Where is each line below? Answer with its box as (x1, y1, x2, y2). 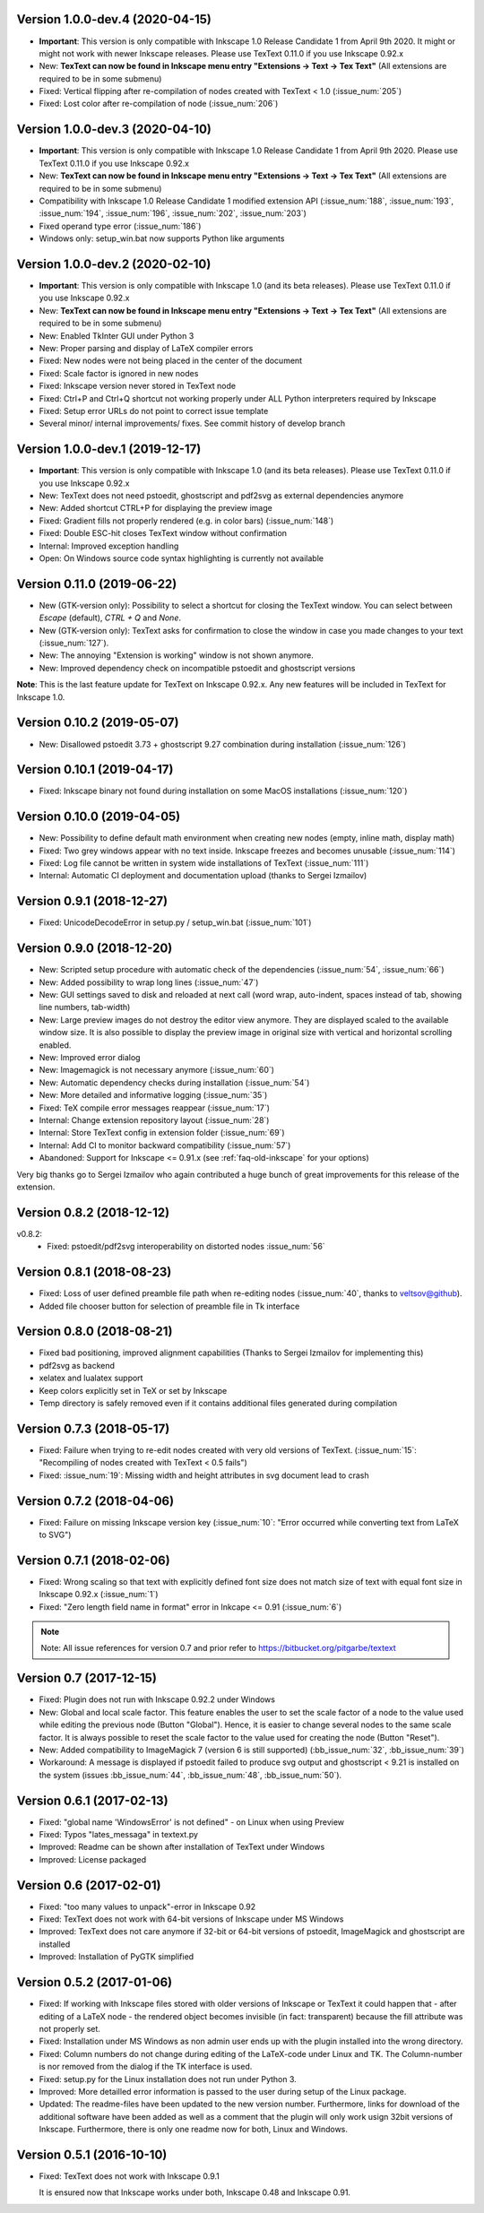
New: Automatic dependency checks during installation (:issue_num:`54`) (39, 1076, 310, 1088)
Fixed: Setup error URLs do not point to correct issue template (39, 405, 269, 416)
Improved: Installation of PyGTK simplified (39, 1951, 194, 1962)
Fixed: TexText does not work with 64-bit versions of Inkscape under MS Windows (39, 1914, 344, 1924)
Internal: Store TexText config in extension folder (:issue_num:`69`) (39, 1128, 286, 1138)
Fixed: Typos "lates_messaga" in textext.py (39, 1829, 199, 1839)
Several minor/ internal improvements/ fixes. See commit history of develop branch (39, 418, 346, 429)
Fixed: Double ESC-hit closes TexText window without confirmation (39, 528, 287, 539)
